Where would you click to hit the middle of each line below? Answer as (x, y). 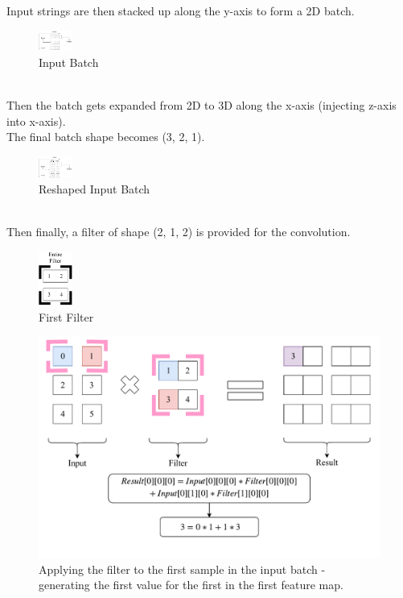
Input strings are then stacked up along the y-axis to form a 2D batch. (181, 10)
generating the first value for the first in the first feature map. (191, 585)
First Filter (66, 316)
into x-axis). (36, 120)
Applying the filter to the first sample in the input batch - (182, 569)
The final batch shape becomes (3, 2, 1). (106, 137)
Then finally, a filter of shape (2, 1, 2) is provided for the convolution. (179, 232)
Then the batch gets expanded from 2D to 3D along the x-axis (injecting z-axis (201, 104)
